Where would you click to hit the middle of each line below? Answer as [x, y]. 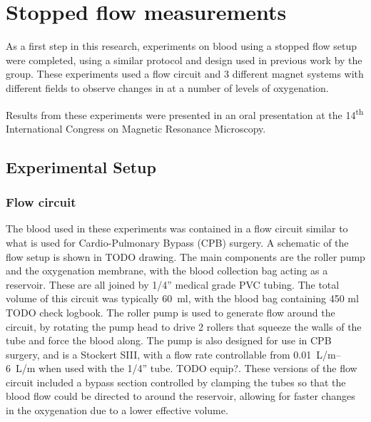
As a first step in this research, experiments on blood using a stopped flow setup [181, 46]
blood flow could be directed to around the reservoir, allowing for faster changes [181, 396]
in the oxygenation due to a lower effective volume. [117, 410]
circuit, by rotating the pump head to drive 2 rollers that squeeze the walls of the [184, 326]
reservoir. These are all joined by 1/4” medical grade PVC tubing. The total [173, 284]
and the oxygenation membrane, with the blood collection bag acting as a [167, 271]
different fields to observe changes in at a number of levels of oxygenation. [167, 87]
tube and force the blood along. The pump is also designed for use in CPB [169, 340]
